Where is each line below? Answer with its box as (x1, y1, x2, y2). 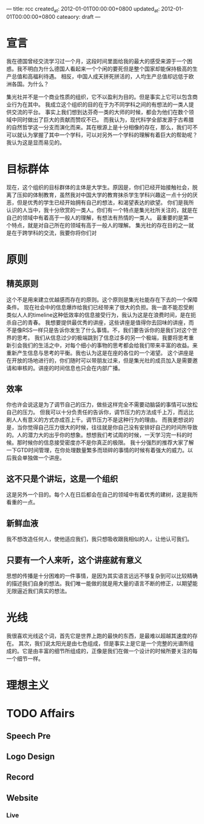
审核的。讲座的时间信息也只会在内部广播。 (16, 364, 123, 371)
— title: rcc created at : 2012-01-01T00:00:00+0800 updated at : (6, 5, 160, 14)
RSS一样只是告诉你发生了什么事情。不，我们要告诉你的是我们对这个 (22, 326, 192, 334)
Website (6, 792, 38, 803)
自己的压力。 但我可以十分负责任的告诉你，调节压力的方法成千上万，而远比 (6, 408, 194, 416)
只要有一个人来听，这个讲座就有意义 (6, 555, 142, 565)
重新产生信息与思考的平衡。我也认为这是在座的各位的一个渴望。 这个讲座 (6, 349, 189, 356)
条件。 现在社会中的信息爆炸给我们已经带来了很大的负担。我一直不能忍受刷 (6, 303, 194, 311)
